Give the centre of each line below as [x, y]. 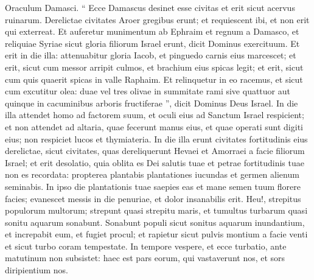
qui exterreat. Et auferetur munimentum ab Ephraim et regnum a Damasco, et [152, 31]
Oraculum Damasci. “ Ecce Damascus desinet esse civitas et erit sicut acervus [150, 7]
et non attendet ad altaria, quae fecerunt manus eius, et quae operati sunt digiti [154, 126]
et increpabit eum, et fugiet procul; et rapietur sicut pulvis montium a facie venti [156, 234]
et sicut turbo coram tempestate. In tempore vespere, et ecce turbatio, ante [146, 246]
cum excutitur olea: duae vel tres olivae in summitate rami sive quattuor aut [148, 91]
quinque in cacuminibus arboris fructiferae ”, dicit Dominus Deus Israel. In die [152, 103]
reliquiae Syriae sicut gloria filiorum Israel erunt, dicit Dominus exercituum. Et [152, 43]
